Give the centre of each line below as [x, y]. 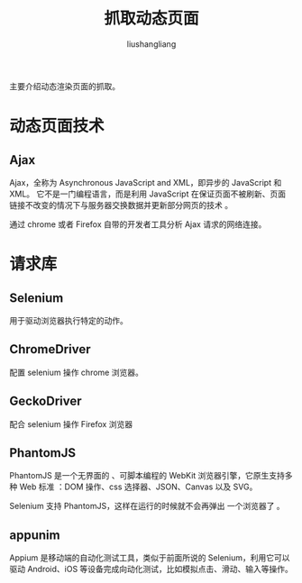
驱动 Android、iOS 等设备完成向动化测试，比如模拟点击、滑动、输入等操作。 [151, 569]
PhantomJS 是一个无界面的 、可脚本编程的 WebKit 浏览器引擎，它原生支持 [147, 476]
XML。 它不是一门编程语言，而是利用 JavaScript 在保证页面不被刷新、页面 [148, 194]
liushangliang [151, 44]
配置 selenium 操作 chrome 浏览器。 [77, 372]
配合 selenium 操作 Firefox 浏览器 [71, 424]
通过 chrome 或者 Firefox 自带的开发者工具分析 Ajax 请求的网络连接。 [138, 224]
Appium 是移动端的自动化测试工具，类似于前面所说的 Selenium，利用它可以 [150, 558]
